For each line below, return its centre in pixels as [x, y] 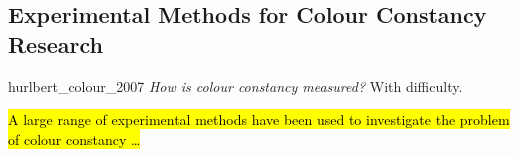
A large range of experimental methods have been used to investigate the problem [259, 119]
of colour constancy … [74, 138]
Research [55, 43]
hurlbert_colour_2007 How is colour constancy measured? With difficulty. [235, 85]
